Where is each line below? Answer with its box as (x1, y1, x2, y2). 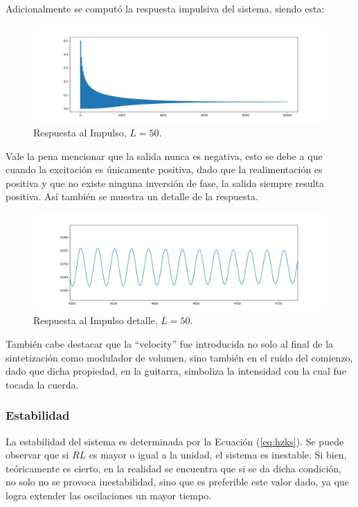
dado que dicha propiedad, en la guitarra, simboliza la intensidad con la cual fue (6, 364, 346, 378)
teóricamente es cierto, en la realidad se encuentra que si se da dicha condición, (6, 461, 341, 475)
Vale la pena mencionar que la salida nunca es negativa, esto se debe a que (6, 148, 323, 163)
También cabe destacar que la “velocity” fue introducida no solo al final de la (6, 336, 334, 350)
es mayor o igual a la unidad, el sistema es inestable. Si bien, (89, 447, 347, 462)
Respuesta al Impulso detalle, (33, 313, 158, 328)
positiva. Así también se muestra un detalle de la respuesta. (6, 189, 258, 204)
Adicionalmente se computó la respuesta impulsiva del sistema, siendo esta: (6, 1, 325, 15)
